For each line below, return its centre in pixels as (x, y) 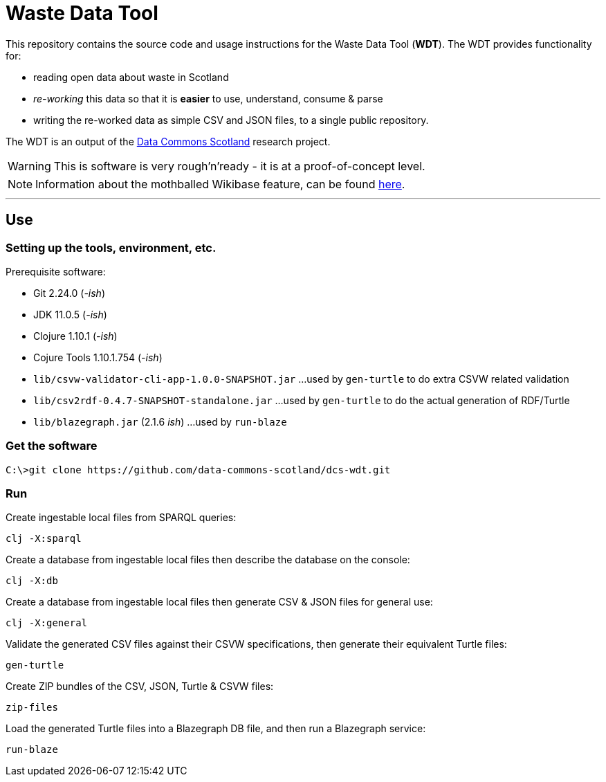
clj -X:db (32, 581)
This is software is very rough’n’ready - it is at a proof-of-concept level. (239, 166)
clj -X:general (47, 623)
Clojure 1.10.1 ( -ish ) (75, 336)
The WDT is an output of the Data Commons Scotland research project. (168, 141)
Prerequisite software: (56, 271)
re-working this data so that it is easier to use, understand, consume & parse (208, 98)
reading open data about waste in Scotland (131, 77)
